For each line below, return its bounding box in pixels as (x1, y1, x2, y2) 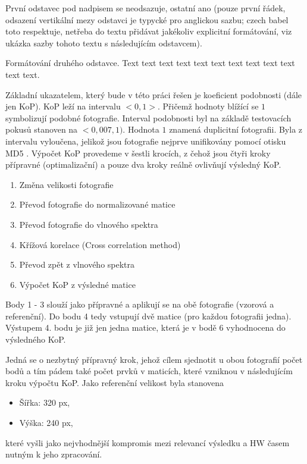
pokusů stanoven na (5, 123, 78, 136)
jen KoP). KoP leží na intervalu (5, 100, 121, 112)
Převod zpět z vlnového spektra (19, 258, 135, 271)
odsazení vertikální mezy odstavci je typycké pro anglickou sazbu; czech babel (5, 13, 289, 26)
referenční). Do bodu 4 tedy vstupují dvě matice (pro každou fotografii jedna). (5, 309, 292, 322)
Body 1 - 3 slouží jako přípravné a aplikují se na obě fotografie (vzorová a (5, 298, 274, 311)
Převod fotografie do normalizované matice (19, 198, 176, 211)
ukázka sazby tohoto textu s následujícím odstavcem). (5, 36, 202, 49)
